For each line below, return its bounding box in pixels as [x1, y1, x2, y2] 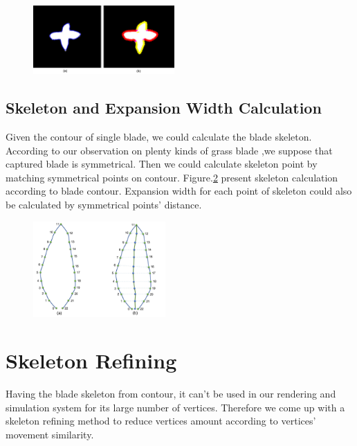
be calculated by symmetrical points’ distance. [6, 197, 202, 212]
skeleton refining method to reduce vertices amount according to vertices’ [6, 413, 316, 428]
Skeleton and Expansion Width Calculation [6, 97, 322, 118]
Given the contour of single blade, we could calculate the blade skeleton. [6, 130, 312, 144]
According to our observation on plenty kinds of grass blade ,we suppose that [6, 143, 333, 157]
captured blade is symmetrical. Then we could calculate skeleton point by [6, 157, 318, 171]
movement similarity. [6, 427, 94, 441]
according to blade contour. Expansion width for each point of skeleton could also [6, 184, 352, 198]
